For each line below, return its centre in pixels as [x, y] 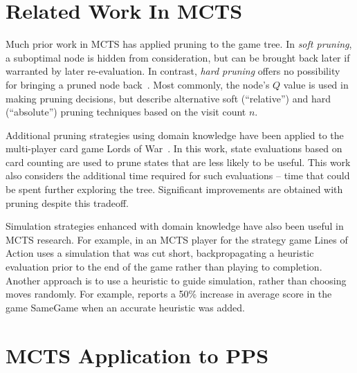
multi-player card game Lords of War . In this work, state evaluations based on [174, 148]
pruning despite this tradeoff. [67, 202]
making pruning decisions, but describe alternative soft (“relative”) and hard [168, 98]
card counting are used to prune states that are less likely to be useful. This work [178, 162]
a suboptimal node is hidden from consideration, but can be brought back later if [178, 57]
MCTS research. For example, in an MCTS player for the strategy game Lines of [177, 239]
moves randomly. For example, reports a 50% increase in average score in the [169, 294]
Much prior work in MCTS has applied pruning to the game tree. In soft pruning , [179, 44]
